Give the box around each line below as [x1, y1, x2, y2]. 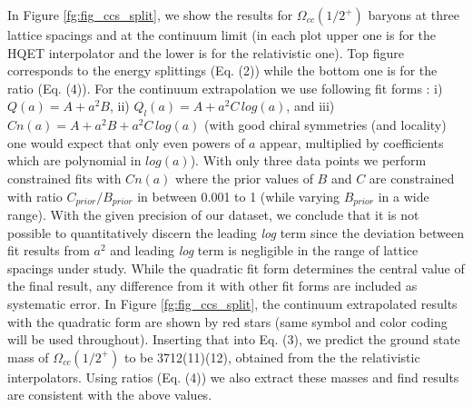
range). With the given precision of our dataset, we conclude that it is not [7, 205, 419, 223]
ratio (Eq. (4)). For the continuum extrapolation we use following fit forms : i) [7, 78, 443, 97]
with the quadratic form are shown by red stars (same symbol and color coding [7, 312, 448, 331]
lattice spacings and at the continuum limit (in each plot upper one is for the [7, 25, 437, 44]
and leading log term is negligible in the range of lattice [110, 241, 419, 260]
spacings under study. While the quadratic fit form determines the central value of [7, 258, 465, 277]
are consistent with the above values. [7, 385, 212, 404]
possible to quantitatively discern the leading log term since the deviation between [7, 223, 464, 242]
